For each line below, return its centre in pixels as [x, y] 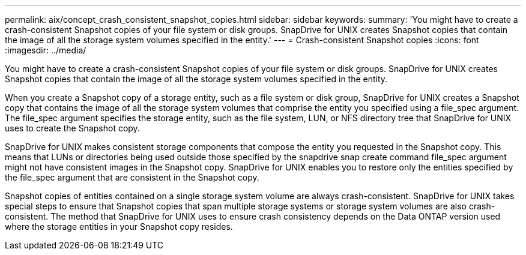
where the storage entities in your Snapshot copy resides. [119, 226]
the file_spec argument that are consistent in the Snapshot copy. [132, 177]
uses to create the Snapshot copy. [72, 128]
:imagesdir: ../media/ [46, 50]
